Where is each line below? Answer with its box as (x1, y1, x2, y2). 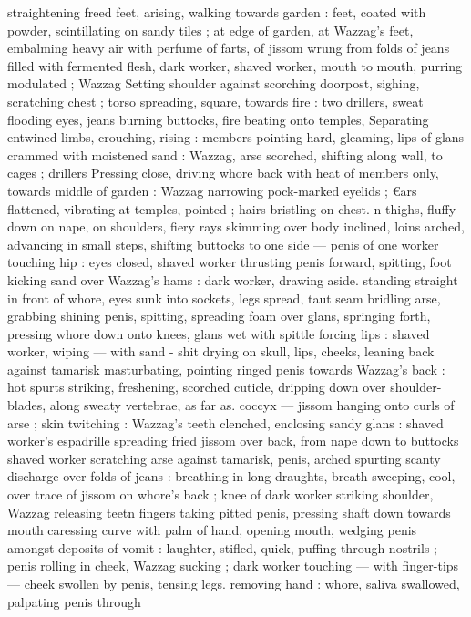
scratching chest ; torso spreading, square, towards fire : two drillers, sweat (7, 91, 424, 110)
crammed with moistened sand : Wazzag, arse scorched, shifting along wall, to (7, 145, 443, 164)
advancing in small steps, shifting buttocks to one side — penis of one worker (7, 234, 439, 253)
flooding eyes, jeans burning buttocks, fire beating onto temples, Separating (7, 109, 429, 129)
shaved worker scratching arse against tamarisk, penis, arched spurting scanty (7, 448, 441, 468)
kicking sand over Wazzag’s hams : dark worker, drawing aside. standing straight (7, 270, 458, 289)
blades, (7, 396, 46, 415)
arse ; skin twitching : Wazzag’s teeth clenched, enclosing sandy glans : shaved (7, 413, 444, 432)
